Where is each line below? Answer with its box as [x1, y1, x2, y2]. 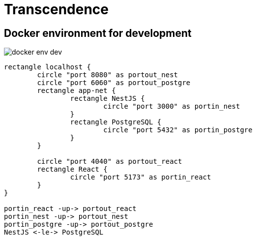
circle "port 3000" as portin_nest [103, 102, 240, 111]
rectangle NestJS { [70, 94, 145, 103]
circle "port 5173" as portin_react [70, 173, 211, 181]
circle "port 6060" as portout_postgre [37, 79, 191, 87]
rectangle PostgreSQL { [70, 118, 162, 126]
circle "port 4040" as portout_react [37, 157, 182, 166]
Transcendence [4, 1, 109, 18]
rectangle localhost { [4, 63, 91, 71]
